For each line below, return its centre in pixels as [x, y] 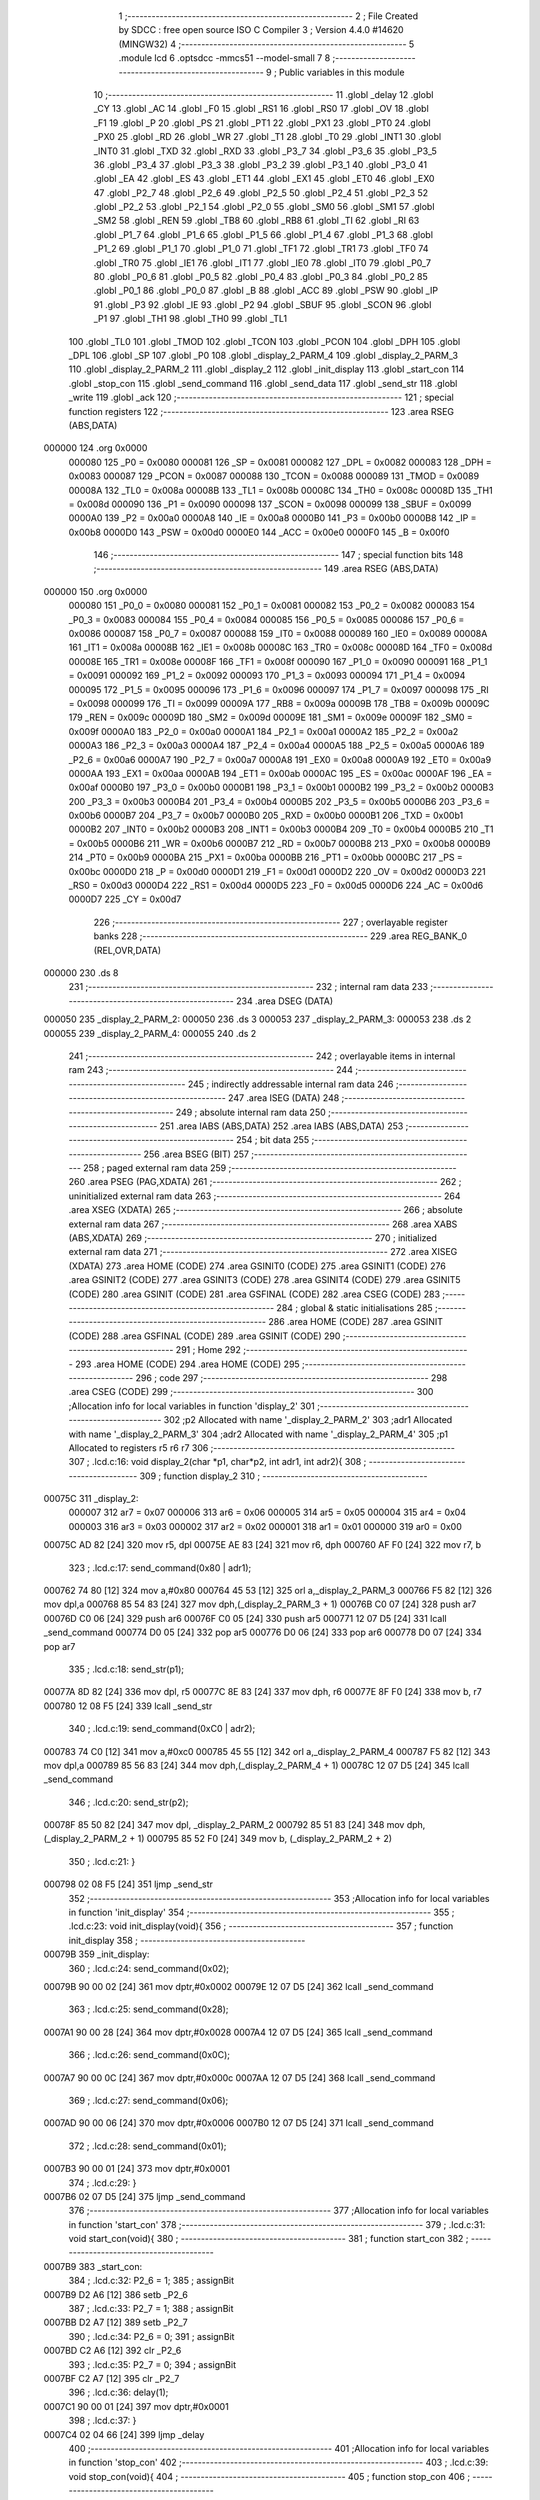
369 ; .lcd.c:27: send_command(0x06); [148, 2100]
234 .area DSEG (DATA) [284, 1001]
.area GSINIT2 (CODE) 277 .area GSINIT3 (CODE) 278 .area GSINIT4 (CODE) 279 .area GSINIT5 [264, 1280]
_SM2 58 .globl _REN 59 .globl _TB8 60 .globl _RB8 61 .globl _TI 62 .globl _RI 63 [256, 221]
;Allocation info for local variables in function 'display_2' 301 [191, 1406]
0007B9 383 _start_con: [93, 2266]
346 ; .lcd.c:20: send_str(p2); [128, 1802]
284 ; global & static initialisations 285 [355, 1307]
